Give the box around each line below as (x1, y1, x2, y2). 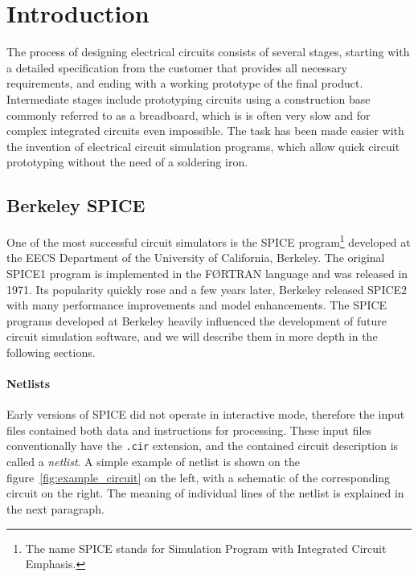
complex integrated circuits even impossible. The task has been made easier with (6, 122, 404, 139)
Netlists (6, 375, 51, 392)
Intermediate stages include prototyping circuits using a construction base (6, 90, 371, 107)
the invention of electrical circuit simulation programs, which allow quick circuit (6, 137, 400, 154)
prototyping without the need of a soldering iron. (6, 153, 248, 170)
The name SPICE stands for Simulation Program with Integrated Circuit (25, 539, 387, 556)
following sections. (6, 343, 96, 360)
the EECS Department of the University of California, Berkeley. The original (6, 249, 385, 266)
